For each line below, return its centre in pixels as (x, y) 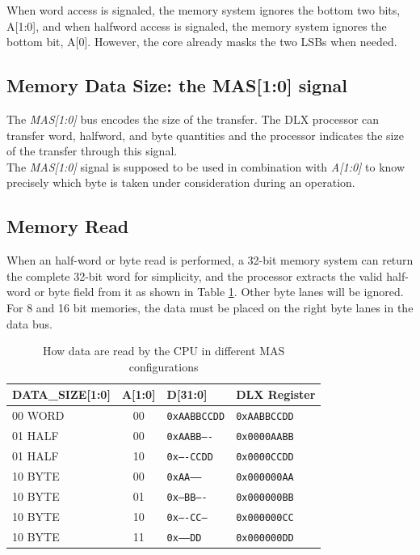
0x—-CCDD (190, 457)
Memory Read (68, 226)
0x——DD (184, 538)
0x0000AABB (265, 437)
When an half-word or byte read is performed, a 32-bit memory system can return (210, 260)
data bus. (29, 323)
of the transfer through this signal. (92, 151)
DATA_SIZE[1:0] (61, 394)
